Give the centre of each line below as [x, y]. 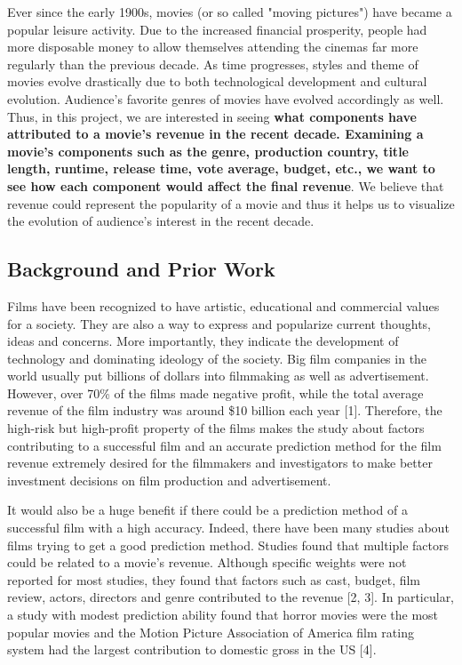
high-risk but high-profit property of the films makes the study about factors [216, 428]
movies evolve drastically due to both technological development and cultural [217, 81]
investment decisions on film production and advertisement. [169, 480]
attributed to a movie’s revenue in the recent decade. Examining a [215, 134]
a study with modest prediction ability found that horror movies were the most [223, 615]
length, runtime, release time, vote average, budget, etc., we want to [221, 168]
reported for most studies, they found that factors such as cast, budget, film [214, 579]
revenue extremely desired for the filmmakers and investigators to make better [220, 463]
